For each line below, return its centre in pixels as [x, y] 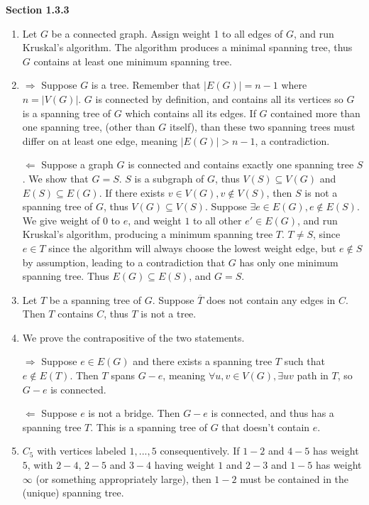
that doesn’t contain [266, 427]
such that [304, 361]
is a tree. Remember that [146, 85]
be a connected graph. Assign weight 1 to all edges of [167, 33]
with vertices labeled [82, 451]
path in [313, 375]
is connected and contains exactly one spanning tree [241, 164]
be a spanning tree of [95, 299]
